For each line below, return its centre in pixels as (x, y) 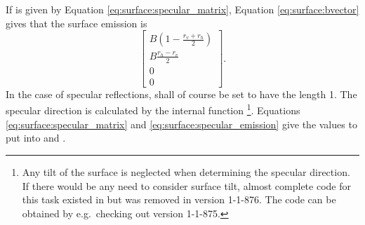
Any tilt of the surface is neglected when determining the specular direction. (186, 171)
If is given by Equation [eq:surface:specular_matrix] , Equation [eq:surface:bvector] (182, 9)
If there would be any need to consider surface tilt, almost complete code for (186, 185)
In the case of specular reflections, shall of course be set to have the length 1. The (181, 94)
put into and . (36, 138)
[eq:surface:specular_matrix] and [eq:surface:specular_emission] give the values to (181, 124)
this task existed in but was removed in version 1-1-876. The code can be (179, 199)
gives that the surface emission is (77, 23)
